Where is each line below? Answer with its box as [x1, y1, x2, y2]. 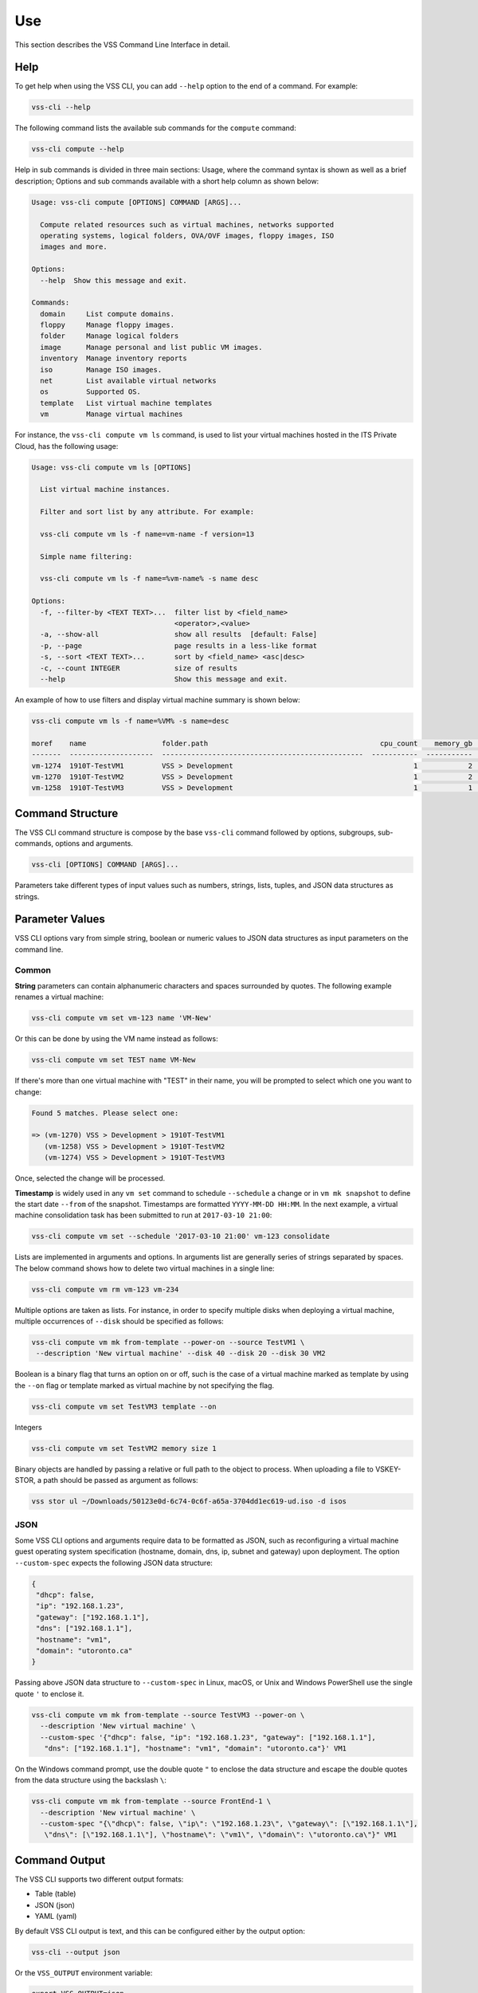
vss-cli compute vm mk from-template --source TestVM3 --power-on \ [31, 1710, 305, 1720]
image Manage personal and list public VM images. [40, 343, 263, 352]
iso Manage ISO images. [40, 365, 163, 374]
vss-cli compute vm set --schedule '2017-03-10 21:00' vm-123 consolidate [31, 1232, 331, 1241]
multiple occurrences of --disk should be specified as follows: [14, 1316, 225, 1327]
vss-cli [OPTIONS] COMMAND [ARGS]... [31, 860, 179, 869]
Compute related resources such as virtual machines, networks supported [40, 220, 335, 229]
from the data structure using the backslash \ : [14, 1775, 167, 1785]
